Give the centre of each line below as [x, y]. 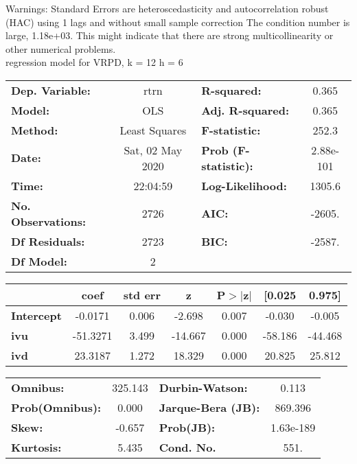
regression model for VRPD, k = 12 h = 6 [94, 62]
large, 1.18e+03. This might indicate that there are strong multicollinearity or [170, 35]
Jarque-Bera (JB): [209, 407]
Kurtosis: [36, 447]
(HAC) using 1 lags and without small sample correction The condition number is [178, 22]
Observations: [49, 221]
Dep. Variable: [51, 90]
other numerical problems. [61, 48]
